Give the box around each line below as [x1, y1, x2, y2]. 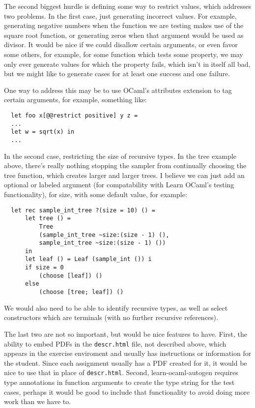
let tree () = [25, 215, 71, 222]
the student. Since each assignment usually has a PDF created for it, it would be [4, 357, 247, 368]
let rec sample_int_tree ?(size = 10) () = [11, 206, 155, 214]
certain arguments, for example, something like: [4, 94, 147, 105]
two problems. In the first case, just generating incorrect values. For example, [4, 10, 237, 21]
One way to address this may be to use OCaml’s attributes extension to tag [4, 85, 232, 95]
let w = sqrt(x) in [11, 128, 75, 136]
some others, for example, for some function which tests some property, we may [4, 49, 243, 59]
